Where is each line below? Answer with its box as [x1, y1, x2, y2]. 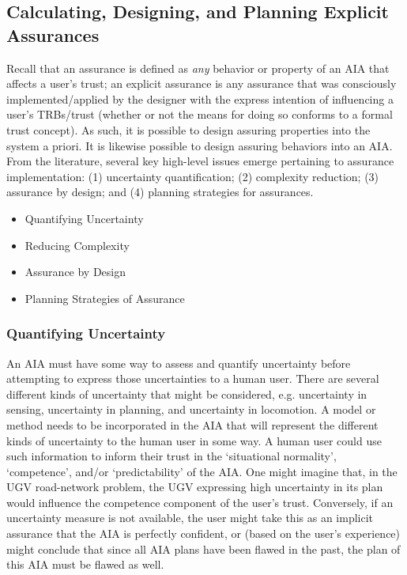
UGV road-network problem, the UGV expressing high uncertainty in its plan [6, 479, 383, 495]
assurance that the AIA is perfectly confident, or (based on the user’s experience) [6, 525, 401, 542]
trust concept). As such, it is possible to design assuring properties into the [6, 121, 371, 138]
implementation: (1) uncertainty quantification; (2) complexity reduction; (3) [6, 168, 379, 184]
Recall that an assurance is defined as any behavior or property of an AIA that [6, 59, 390, 76]
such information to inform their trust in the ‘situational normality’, [6, 448, 337, 464]
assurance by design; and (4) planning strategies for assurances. [6, 183, 314, 200]
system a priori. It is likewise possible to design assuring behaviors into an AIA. [6, 137, 393, 153]
